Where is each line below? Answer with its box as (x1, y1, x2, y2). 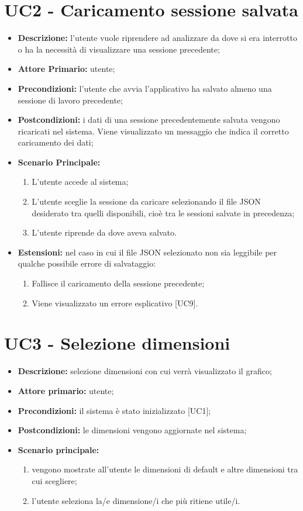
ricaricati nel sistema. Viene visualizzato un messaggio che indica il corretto (18, 125, 289, 137)
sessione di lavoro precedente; (18, 94, 123, 106)
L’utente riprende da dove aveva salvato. (32, 226, 177, 239)
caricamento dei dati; (18, 136, 94, 149)
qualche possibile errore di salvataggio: (18, 257, 156, 270)
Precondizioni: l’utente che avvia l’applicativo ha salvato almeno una (18, 82, 272, 94)
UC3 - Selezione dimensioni (4, 331, 230, 355)
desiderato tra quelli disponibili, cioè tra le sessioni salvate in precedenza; (32, 206, 295, 219)
